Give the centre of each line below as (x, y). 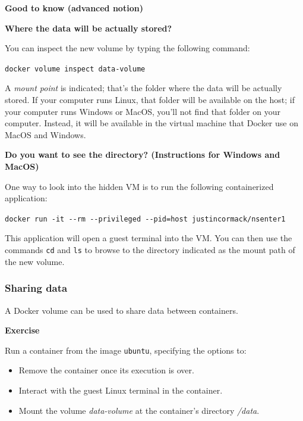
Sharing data (36, 288)
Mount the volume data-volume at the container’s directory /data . (139, 410)
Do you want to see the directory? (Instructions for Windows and (143, 155)
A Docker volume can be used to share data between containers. (121, 310)
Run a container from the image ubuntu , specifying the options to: (126, 350)
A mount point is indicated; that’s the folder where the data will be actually (143, 88)
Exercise (22, 330)
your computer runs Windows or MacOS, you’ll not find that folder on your (143, 111)
